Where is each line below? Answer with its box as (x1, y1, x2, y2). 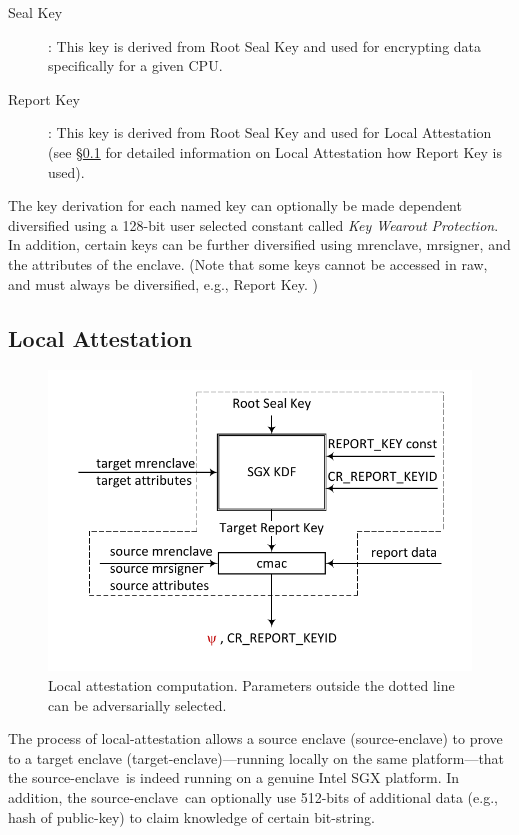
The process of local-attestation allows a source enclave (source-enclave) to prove (8, 728, 503, 749)
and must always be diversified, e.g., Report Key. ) (8, 273, 319, 294)
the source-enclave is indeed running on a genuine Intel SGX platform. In (8, 767, 460, 788)
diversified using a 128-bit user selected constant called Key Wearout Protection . (8, 214, 499, 235)
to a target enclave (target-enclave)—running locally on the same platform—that (8, 747, 505, 768)
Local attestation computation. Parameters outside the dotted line (48, 675, 455, 696)
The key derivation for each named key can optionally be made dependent (8, 195, 462, 216)
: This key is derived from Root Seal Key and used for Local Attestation (48, 122, 492, 143)
